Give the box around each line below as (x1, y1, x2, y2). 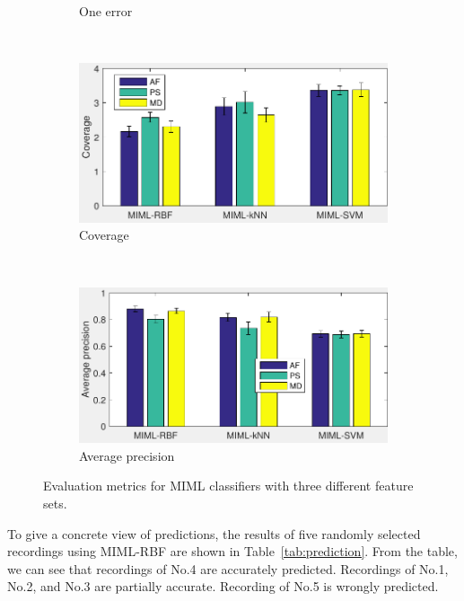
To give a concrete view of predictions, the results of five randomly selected (7, 524, 421, 543)
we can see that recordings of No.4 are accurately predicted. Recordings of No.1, (7, 559, 449, 578)
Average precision (79, 446, 175, 464)
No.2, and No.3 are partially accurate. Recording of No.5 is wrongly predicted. (7, 577, 439, 596)
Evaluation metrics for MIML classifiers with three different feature (43, 476, 414, 495)
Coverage (79, 225, 129, 244)
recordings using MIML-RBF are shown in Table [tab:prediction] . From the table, (7, 542, 458, 561)
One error (79, 2, 133, 20)
